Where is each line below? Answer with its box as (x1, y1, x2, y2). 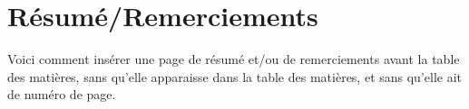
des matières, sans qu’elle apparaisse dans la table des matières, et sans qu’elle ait (7, 67, 463, 86)
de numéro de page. (7, 85, 116, 104)
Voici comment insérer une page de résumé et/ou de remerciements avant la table (7, 50, 460, 68)
